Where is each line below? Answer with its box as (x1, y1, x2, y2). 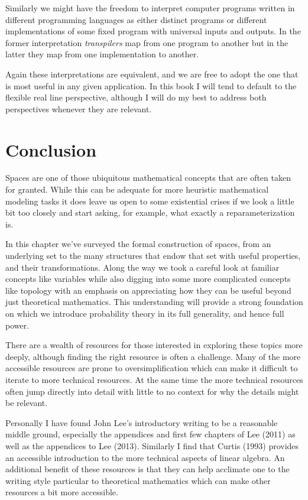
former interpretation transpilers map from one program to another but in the (5, 36, 288, 48)
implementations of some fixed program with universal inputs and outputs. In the (5, 25, 301, 37)
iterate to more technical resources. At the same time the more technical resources (5, 373, 303, 385)
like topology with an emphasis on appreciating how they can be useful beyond (5, 284, 291, 296)
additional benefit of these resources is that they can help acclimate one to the (5, 463, 290, 475)
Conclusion (5, 137, 97, 161)
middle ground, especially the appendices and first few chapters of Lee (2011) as (5, 428, 296, 440)
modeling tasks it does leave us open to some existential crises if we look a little (5, 194, 294, 207)
